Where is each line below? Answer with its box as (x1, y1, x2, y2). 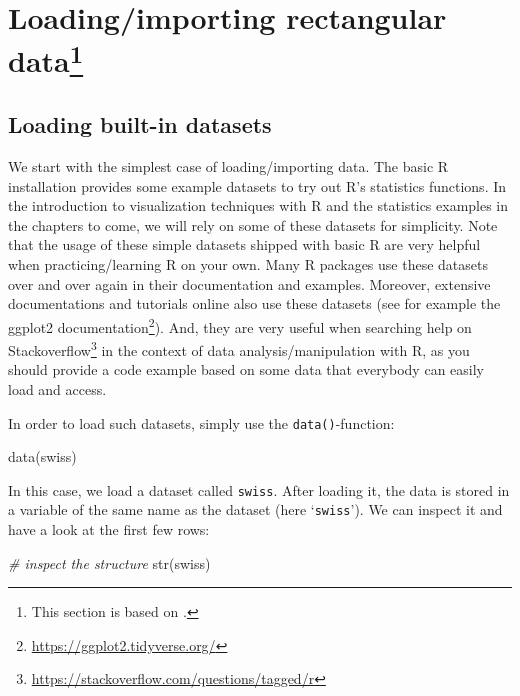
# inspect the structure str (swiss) (8, 552, 211, 573)
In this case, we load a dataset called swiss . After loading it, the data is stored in (8, 479, 510, 500)
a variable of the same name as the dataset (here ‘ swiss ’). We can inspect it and (8, 499, 503, 520)
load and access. (8, 378, 107, 399)
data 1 (8, 36, 84, 81)
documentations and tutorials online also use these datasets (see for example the (8, 293, 501, 314)
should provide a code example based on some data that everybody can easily (8, 359, 484, 380)
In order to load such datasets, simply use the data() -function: (8, 412, 395, 433)
